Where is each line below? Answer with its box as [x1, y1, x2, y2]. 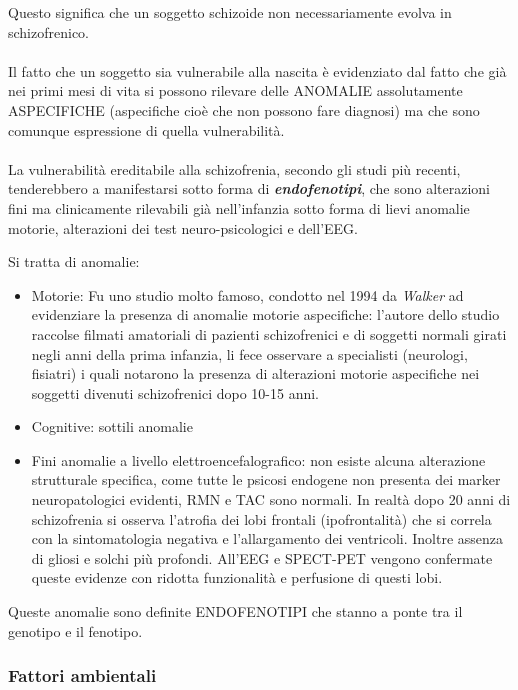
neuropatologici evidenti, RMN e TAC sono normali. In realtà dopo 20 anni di [31, 489, 511, 510]
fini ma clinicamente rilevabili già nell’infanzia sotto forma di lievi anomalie [8, 197, 470, 218]
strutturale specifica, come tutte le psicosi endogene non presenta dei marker [31, 469, 501, 490]
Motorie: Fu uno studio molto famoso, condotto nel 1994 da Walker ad [31, 284, 464, 305]
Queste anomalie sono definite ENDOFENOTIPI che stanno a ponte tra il [8, 601, 463, 622]
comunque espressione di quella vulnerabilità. [8, 119, 285, 140]
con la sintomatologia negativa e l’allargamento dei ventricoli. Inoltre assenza [31, 528, 504, 549]
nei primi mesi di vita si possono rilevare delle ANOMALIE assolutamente [8, 80, 463, 101]
